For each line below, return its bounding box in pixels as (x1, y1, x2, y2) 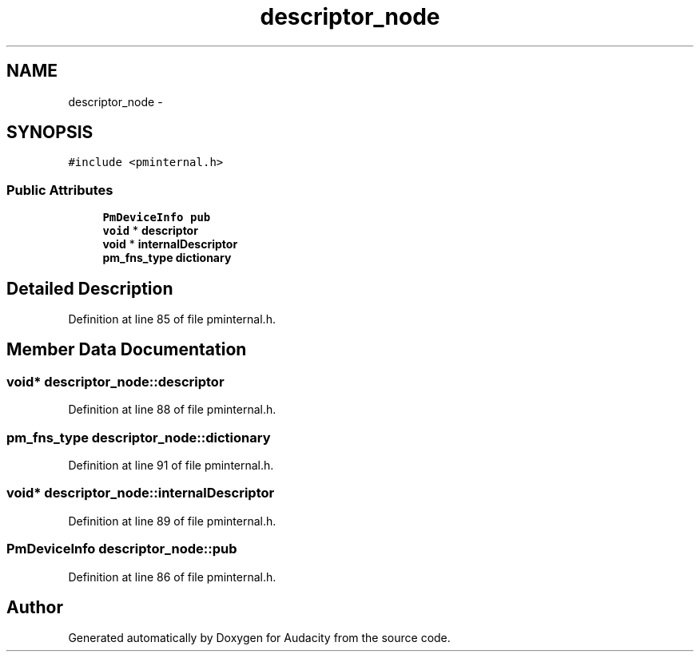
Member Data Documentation (6, 339, 247, 360)
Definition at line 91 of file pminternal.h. (68, 458, 274, 472)
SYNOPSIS (6, 122, 93, 143)
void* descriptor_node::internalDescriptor (6, 485, 275, 501)
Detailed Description (6, 278, 173, 299)
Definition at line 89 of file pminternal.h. (68, 513, 276, 528)
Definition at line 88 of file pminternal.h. (68, 402, 276, 417)
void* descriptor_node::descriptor (6, 373, 225, 390)
